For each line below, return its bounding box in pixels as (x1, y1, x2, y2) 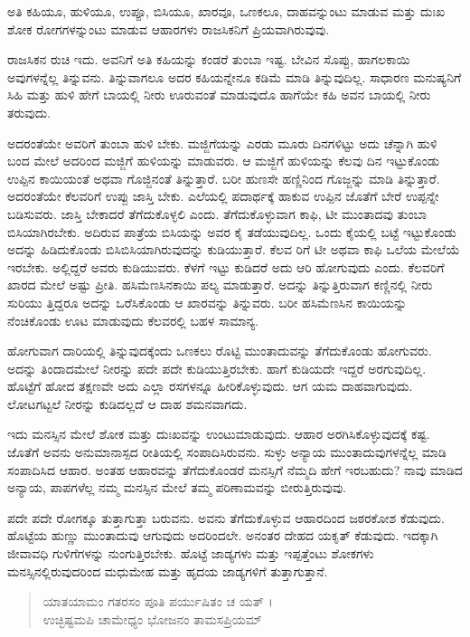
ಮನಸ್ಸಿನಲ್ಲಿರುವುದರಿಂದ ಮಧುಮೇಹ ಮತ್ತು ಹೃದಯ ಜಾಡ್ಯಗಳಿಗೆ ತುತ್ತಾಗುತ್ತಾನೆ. (7, 561, 328, 580)
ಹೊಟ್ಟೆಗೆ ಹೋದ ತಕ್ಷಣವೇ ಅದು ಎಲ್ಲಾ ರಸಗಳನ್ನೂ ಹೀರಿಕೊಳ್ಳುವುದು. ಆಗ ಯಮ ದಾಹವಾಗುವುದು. (7, 376, 413, 395)
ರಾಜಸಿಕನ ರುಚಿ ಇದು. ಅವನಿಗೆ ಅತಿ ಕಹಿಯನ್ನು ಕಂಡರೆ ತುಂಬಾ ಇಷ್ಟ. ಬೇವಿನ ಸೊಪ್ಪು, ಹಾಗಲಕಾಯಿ (7, 50, 410, 69)
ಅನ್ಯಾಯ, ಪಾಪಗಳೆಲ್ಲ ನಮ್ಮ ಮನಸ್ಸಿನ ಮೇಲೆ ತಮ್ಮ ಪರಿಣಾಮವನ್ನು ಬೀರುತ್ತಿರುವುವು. (7, 478, 347, 497)
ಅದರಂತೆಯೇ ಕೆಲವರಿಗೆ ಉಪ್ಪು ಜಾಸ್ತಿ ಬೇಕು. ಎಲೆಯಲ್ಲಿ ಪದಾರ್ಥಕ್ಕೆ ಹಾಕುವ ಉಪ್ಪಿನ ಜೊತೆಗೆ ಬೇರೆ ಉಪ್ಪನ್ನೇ (7, 186, 439, 205)
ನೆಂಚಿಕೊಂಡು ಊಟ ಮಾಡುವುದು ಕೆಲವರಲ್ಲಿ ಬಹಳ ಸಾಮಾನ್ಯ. (7, 310, 259, 329)
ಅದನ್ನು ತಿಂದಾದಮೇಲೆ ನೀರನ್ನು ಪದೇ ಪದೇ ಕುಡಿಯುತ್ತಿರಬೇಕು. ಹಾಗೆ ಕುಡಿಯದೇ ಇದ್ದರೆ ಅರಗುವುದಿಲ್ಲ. (7, 358, 427, 377)
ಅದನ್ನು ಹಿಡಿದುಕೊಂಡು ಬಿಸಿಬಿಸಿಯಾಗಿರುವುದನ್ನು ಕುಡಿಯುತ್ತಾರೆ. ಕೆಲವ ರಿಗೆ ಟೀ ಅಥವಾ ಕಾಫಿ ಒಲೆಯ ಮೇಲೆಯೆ (7, 240, 460, 259)
